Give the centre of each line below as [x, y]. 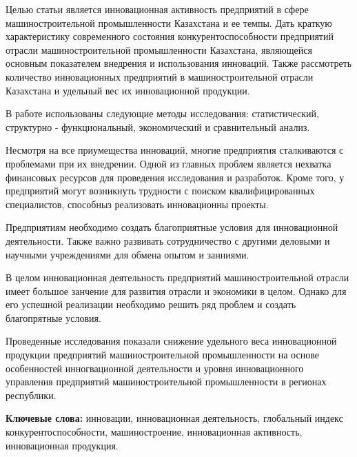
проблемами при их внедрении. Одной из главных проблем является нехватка [169, 163]
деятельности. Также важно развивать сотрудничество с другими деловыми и [168, 240]
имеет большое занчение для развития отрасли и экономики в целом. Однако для [176, 291]
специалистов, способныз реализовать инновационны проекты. [137, 204]
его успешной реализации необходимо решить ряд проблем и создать [151, 304]
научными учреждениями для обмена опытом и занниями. [127, 254]
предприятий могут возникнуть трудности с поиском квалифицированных [160, 191]
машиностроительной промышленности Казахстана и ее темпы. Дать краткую [169, 22]
